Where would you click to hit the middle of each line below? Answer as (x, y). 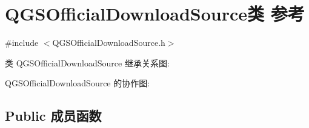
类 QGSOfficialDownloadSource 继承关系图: (87, 62)
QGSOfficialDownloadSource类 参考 (155, 14)
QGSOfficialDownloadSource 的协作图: (78, 83)
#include (22, 43)
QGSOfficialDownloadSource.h (109, 43)
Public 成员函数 (53, 116)
